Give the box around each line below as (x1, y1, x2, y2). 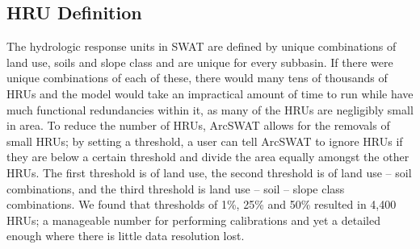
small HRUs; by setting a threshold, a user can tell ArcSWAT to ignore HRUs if (6, 132, 403, 149)
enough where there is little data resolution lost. (6, 227, 245, 244)
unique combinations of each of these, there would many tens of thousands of (6, 69, 388, 86)
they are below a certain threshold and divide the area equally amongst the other (6, 148, 409, 165)
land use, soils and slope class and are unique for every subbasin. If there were (6, 53, 393, 70)
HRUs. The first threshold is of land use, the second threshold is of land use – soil (6, 164, 412, 181)
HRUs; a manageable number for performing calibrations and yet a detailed (6, 211, 380, 228)
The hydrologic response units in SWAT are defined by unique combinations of (6, 38, 397, 55)
